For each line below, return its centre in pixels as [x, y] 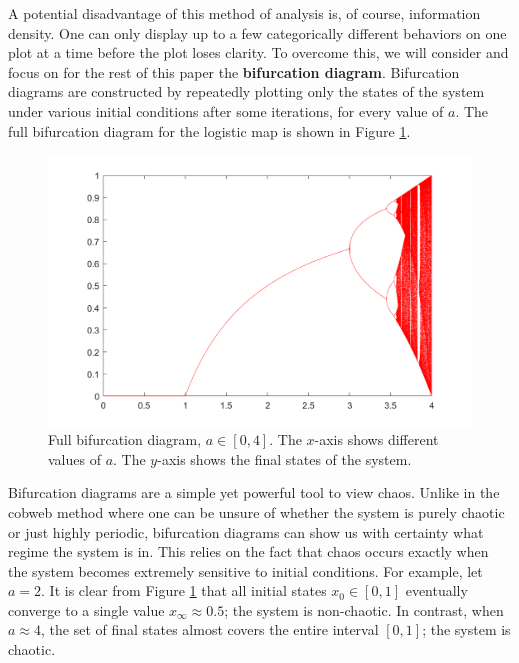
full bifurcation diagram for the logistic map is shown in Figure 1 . [209, 130]
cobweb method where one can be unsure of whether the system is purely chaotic [256, 511]
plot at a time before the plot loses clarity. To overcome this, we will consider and [258, 52]
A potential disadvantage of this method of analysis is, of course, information [244, 13]
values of [74, 458]
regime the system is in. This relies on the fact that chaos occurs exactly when [248, 551]
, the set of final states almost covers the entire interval [209, 629]
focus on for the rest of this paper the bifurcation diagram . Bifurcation [234, 71]
